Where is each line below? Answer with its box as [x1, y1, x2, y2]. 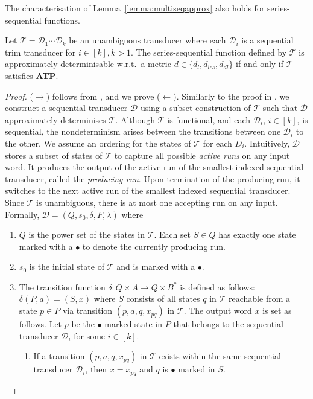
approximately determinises [5, 113, 106, 126]
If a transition [33, 350, 85, 362]
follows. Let [19, 318, 62, 330]
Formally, [5, 208, 40, 220]
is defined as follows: [180, 280, 255, 293]
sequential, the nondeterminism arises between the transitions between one [5, 125, 281, 138]
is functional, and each [167, 113, 251, 126]
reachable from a [229, 292, 290, 305]
